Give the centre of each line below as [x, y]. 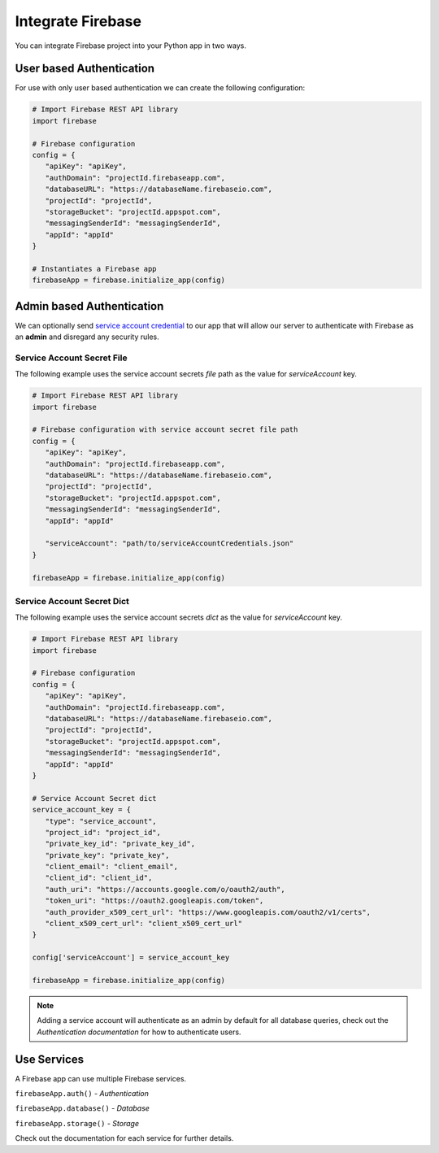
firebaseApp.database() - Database [83, 1108]
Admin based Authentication [89, 306]
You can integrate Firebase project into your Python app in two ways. [131, 46]
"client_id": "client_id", [99, 878]
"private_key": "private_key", [107, 855]
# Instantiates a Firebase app [95, 269]
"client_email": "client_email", [112, 867]
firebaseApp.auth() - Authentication [82, 1094]
